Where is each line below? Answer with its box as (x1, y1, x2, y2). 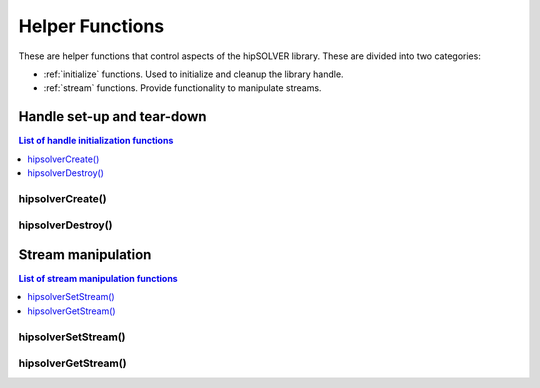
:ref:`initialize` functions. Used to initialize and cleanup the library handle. (43, 68, 344, 80)
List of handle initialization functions (18, 135, 174, 147)
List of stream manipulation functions (18, 273, 179, 285)
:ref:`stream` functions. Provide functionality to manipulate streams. (43, 82, 322, 94)
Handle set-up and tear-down (18, 108, 207, 125)
